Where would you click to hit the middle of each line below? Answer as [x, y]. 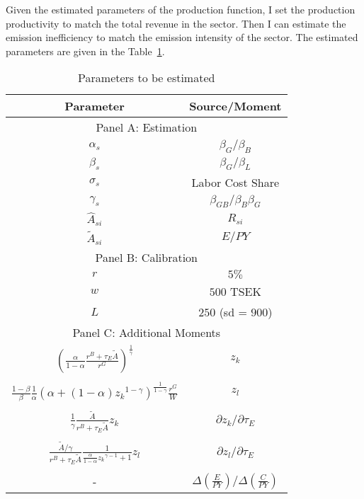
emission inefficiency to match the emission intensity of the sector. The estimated [182, 37]
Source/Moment [235, 106]
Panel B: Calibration [147, 257]
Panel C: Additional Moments [147, 332]
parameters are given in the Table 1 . [85, 51]
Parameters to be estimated [147, 78]
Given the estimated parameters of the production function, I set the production [181, 9]
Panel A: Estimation [147, 127]
